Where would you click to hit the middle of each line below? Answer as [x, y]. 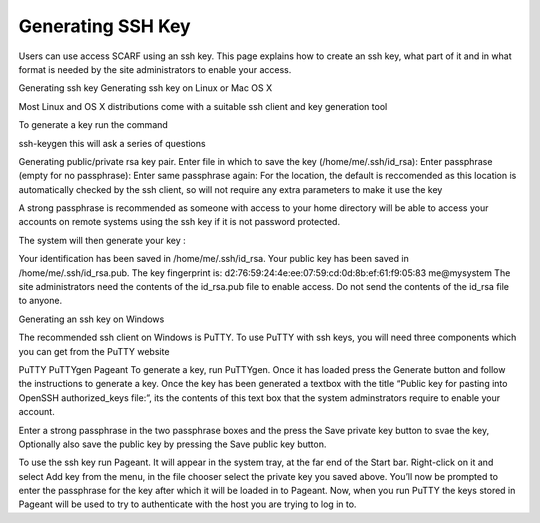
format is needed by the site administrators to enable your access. [155, 69]
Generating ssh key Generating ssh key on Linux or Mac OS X [145, 88]
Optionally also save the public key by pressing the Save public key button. [172, 444]
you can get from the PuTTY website [94, 351]
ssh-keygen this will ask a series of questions [112, 143]
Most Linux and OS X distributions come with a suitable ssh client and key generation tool [203, 106]
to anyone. [40, 301]
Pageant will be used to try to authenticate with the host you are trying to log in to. [187, 504]
